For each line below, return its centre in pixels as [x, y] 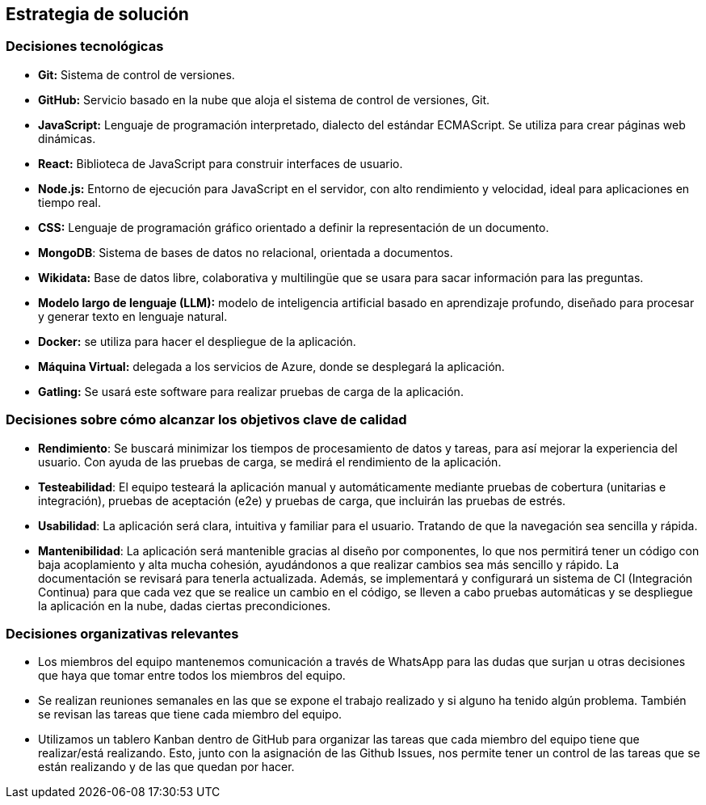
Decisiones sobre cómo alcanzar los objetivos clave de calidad [206, 420]
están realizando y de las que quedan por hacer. [166, 767]
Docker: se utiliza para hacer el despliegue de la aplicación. [197, 341]
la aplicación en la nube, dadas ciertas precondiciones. [185, 605]
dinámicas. [67, 138]
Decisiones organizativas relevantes [122, 633]
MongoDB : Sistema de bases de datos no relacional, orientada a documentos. [246, 252]
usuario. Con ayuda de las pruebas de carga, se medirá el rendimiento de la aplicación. [270, 462]
